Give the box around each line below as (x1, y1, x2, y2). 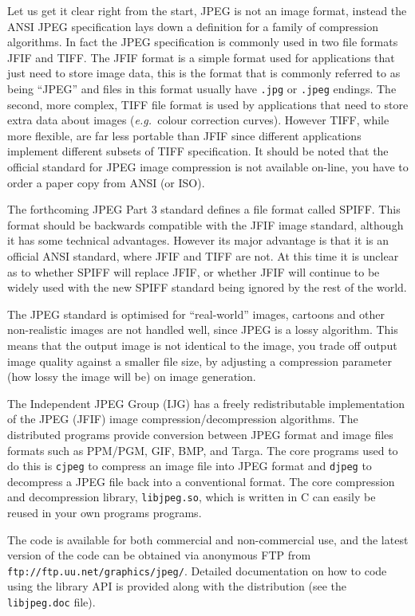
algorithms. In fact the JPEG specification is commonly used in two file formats (7, 33, 398, 50)
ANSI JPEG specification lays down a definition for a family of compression (7, 18, 379, 34)
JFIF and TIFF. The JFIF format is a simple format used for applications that (7, 49, 395, 65)
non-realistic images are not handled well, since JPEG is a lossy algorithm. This (7, 321, 398, 338)
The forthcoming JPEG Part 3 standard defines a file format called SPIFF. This (7, 201, 401, 218)
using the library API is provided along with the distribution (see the (7, 578, 346, 594)
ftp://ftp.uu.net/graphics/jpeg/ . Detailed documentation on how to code (7, 562, 387, 579)
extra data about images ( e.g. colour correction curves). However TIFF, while (7, 112, 389, 128)
